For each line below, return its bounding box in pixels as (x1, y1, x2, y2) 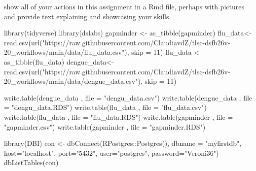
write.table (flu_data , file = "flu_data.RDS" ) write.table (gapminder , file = (4, 111, 233, 122)
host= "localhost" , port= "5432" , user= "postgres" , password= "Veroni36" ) (4, 147, 219, 158)
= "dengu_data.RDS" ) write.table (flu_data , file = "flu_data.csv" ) (4, 102, 207, 112)
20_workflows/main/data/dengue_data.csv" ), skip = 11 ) (4, 76, 177, 86)
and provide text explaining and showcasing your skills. (4, 11, 171, 21)
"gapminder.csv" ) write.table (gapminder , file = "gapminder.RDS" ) (4, 121, 206, 132)
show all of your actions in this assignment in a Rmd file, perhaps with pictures (4, 1, 244, 11)
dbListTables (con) (4, 157, 59, 168)
